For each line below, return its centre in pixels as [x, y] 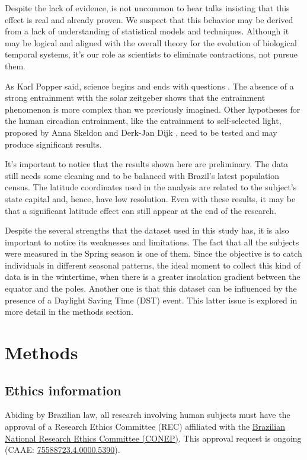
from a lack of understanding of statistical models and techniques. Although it [147, 31]
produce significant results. [53, 144]
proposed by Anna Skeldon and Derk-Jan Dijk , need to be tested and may [141, 132]
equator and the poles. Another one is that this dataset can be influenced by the [151, 288]
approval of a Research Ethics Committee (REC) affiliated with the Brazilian [145, 427]
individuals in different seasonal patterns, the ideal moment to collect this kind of [153, 265]
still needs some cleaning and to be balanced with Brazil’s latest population [142, 175]
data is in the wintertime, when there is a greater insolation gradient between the [153, 277]
